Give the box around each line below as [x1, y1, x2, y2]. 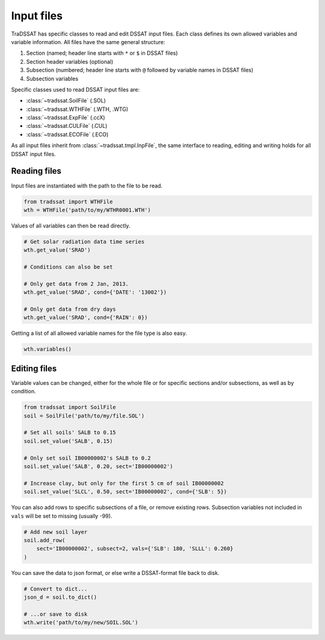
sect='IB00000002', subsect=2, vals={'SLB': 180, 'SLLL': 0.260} [36, 545, 234, 552]
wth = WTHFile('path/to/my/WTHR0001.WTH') [23, 206, 151, 214]
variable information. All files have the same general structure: [11, 38, 166, 45]
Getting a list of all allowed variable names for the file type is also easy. [11, 329, 187, 337]
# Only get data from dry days [23, 306, 117, 312]
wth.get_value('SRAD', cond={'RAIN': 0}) [23, 314, 148, 321]
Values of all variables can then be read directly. [11, 222, 131, 229]
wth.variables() [23, 346, 72, 353]
